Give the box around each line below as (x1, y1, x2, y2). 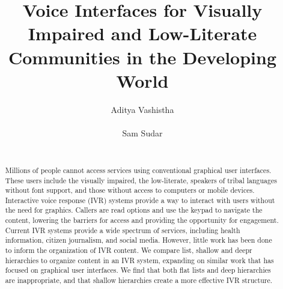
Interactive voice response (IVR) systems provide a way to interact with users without (5, 195, 275, 205)
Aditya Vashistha (111, 103, 174, 115)
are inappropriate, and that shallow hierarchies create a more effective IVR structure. (5, 275, 273, 285)
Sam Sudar (122, 126, 163, 139)
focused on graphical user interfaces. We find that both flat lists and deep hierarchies (5, 265, 271, 275)
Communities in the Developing (8, 44, 277, 69)
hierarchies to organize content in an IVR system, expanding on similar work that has (5, 255, 274, 265)
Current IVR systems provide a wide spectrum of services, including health (5, 225, 240, 235)
